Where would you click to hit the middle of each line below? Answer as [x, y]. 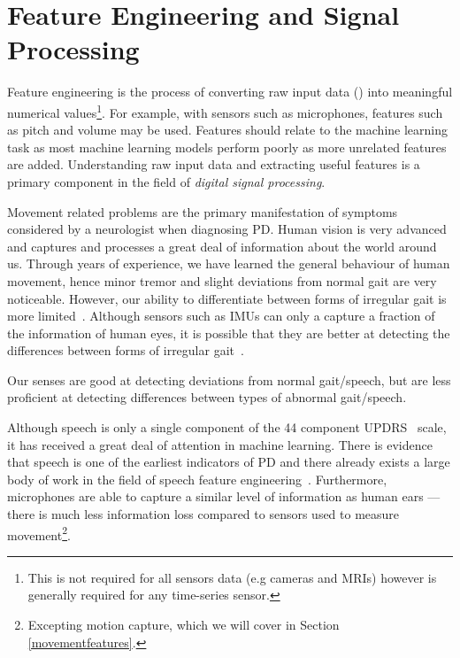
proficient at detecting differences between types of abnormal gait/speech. [207, 397]
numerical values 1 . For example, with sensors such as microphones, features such [225, 111]
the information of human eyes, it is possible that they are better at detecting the [229, 333]
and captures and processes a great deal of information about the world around [222, 246]
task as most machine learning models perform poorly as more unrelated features [227, 147]
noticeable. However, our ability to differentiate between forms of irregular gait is [227, 298]
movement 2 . [39, 533]
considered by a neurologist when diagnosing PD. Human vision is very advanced [227, 229]
